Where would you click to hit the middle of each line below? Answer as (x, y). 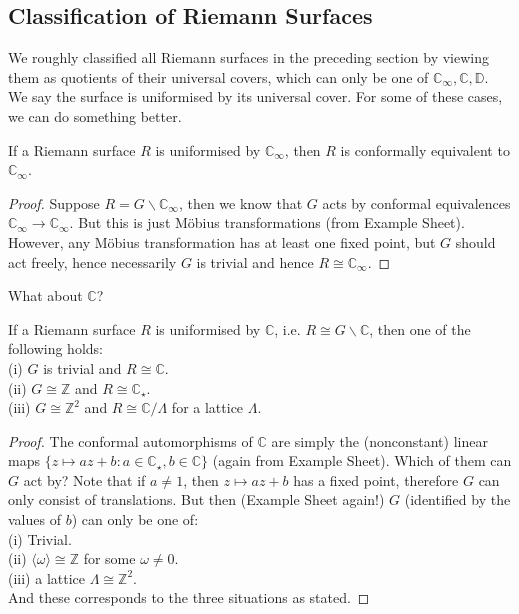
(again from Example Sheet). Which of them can (362, 460)
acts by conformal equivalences (416, 202)
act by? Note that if (84, 479)
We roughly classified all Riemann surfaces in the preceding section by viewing (248, 57)
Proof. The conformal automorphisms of (130, 440)
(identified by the (457, 499)
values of (34, 519)
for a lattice (207, 407)
